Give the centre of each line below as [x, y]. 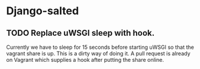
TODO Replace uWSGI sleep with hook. [81, 33]
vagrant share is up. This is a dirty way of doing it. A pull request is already [98, 54]
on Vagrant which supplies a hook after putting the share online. [85, 60]
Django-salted [43, 11]
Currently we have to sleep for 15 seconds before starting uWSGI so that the [100, 47]
